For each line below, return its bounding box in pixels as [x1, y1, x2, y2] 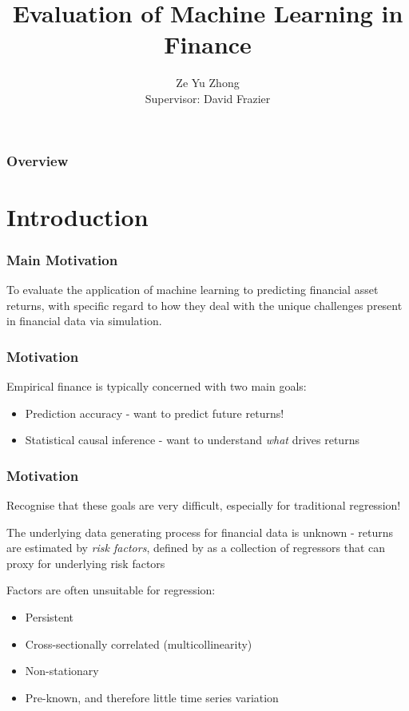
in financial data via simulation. [6, 312, 162, 329]
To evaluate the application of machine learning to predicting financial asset [6, 281, 379, 298]
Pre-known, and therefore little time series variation [25, 689, 279, 705]
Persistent [25, 608, 74, 625]
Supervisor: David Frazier [145, 89, 271, 106]
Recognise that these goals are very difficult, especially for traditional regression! [6, 497, 401, 514]
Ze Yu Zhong [176, 74, 240, 91]
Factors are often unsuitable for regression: [6, 582, 216, 598]
